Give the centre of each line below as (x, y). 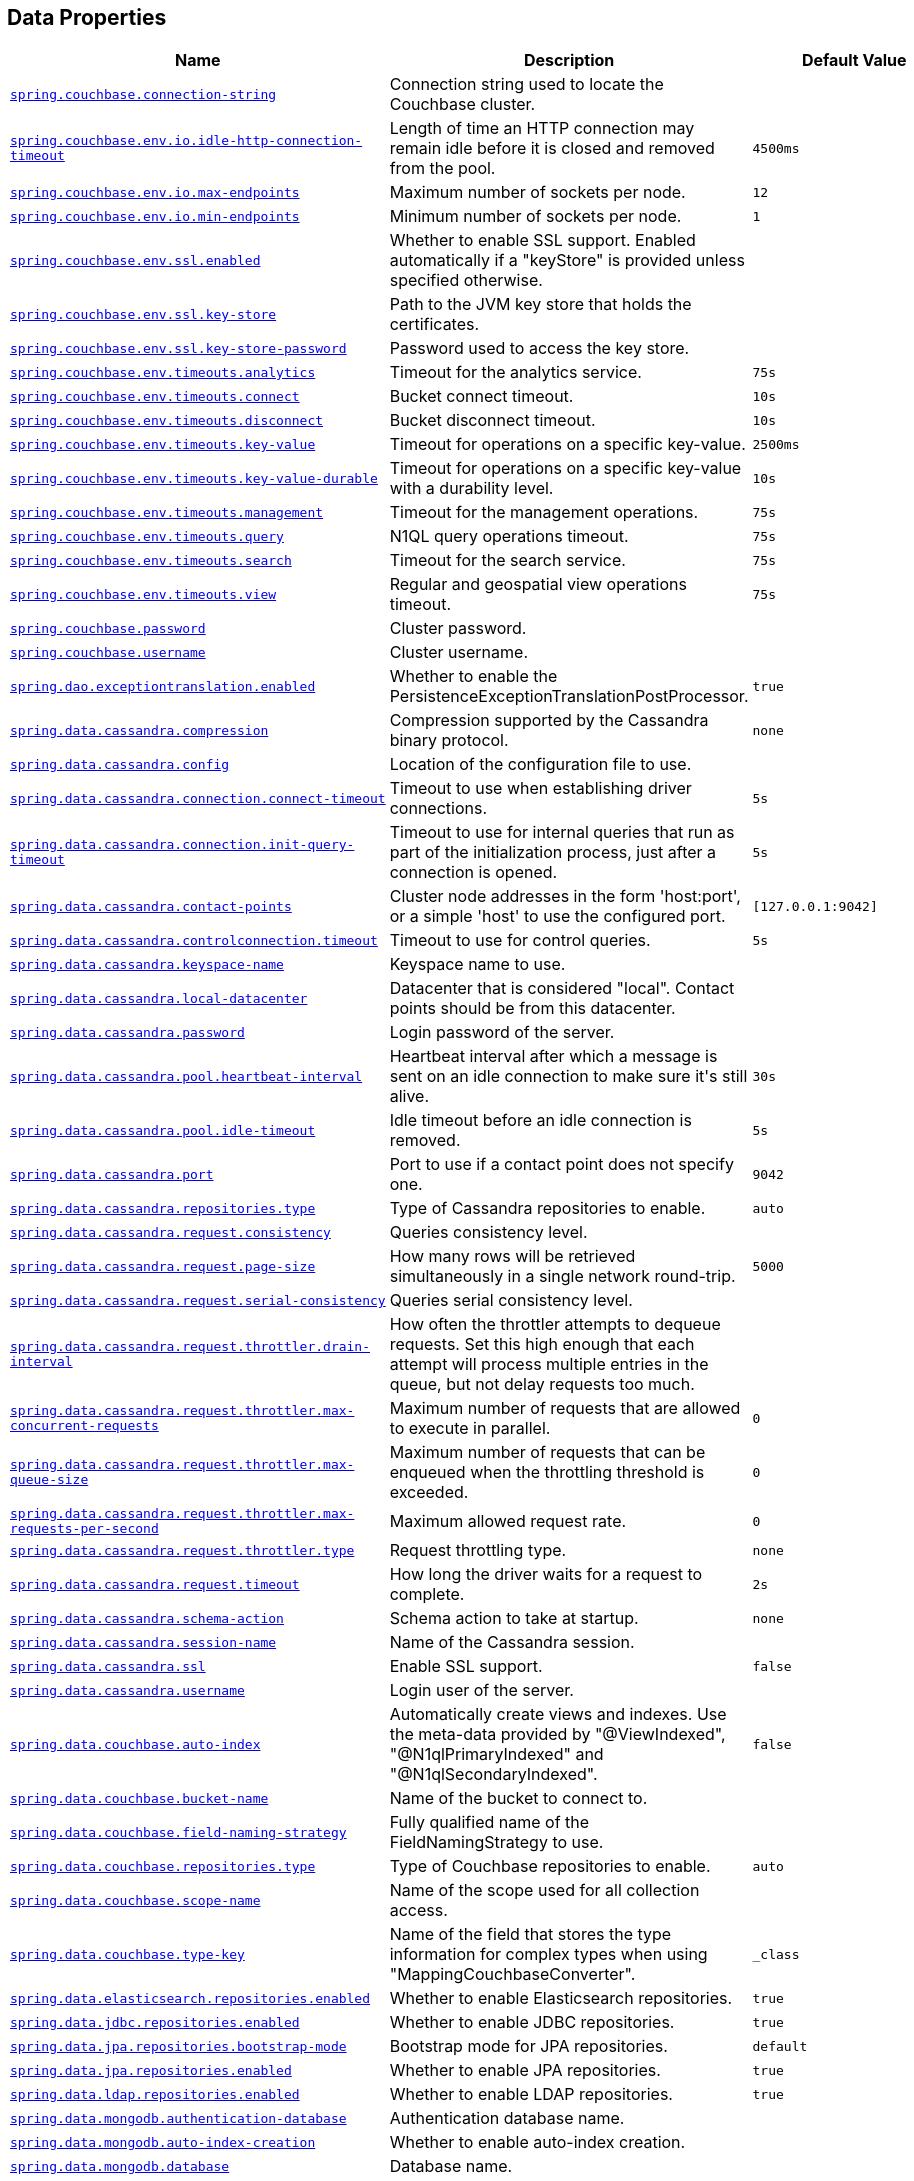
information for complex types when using (548, 1954)
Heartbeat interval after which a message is (553, 1056)
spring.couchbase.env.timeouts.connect (155, 396)
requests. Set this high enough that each (542, 1344)
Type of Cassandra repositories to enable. (547, 1208)
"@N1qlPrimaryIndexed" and (496, 1754)
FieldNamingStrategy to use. (496, 1842)
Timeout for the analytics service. (515, 372)
